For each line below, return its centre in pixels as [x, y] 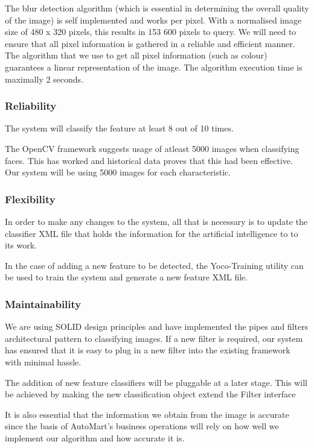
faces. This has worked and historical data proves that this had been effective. [149, 160]
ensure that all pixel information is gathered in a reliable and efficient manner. [150, 43]
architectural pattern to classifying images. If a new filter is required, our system [154, 338]
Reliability [31, 106]
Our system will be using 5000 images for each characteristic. [118, 172]
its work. [21, 245]
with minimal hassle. [43, 361]
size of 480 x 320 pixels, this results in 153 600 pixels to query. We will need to [151, 32]
